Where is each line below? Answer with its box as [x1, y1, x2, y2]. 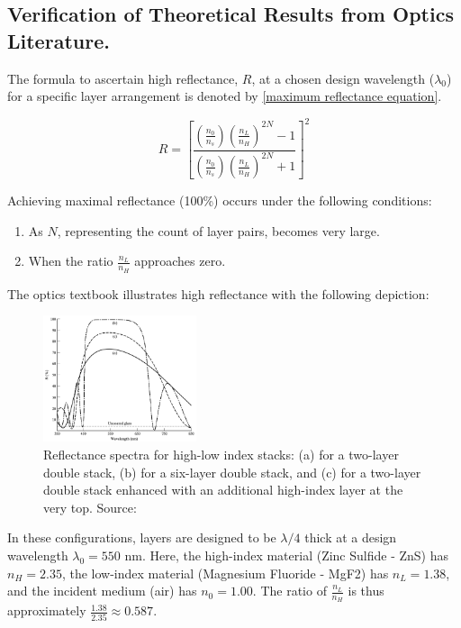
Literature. [7, 26, 110, 54]
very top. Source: [43, 497, 137, 516]
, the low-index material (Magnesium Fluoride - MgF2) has [61, 563, 389, 582]
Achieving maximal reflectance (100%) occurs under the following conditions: [7, 191, 432, 210]
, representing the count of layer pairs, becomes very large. [57, 221, 380, 240]
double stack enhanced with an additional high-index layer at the [43, 480, 403, 499]
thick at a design [304, 528, 397, 547]
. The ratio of [252, 581, 327, 600]
